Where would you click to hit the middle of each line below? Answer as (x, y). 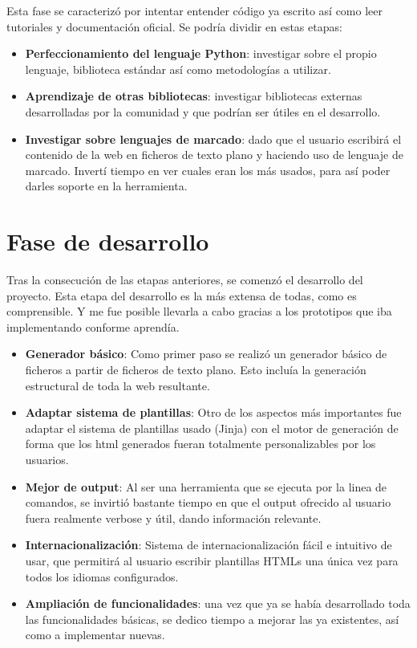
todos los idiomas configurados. (102, 576)
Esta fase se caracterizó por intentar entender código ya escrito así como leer (194, 10)
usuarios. (47, 459)
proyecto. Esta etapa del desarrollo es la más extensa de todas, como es (182, 295)
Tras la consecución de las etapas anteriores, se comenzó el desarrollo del (185, 280)
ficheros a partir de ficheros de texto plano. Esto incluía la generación (196, 370)
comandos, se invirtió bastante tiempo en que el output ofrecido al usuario (208, 502)
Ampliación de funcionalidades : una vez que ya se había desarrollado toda (218, 603)
